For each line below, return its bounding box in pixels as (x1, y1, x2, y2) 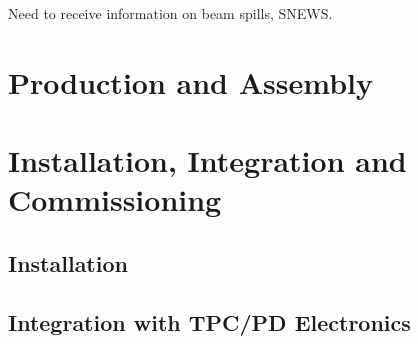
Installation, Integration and (8, 140, 407, 181)
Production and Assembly (8, 61, 373, 102)
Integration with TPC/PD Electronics (8, 306, 411, 337)
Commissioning (8, 179, 222, 220)
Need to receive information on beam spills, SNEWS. (8, 3, 333, 23)
